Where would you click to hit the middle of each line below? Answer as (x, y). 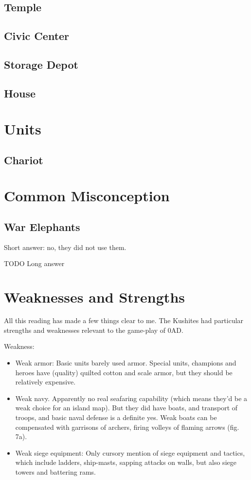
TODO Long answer (34, 263)
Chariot (24, 160)
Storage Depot (41, 64)
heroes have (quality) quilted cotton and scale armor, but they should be (124, 372)
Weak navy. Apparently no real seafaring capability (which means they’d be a (131, 398)
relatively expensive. (45, 382)
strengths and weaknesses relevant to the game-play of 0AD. (94, 330)
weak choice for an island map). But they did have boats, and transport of (126, 408)
